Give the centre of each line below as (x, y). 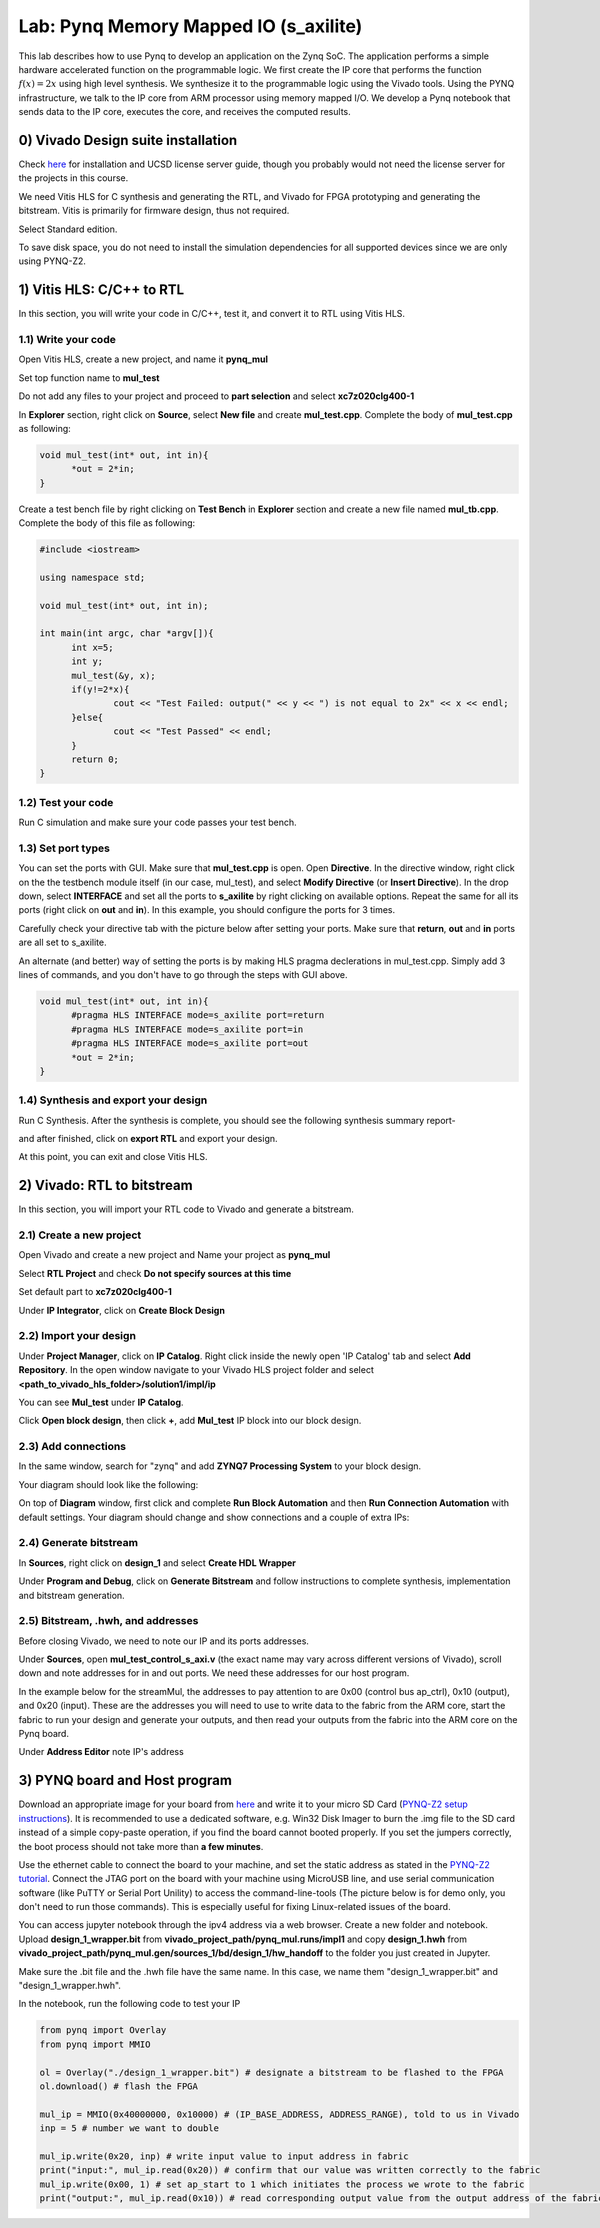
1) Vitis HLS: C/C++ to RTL (101, 290)
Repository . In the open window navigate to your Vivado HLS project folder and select (196, 1370)
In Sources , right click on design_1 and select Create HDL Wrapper (157, 1562)
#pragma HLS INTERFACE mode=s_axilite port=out (190, 1043)
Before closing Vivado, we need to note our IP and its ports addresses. (164, 1641)
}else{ (87, 717)
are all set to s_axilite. (62, 942)
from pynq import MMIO (95, 2044)
